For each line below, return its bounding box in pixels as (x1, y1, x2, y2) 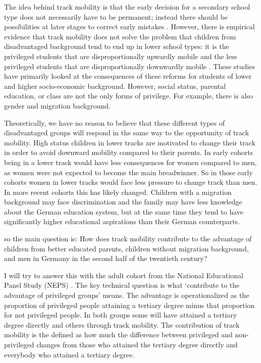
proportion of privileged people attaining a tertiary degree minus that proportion (4, 299, 255, 310)
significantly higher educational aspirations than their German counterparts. (4, 216, 240, 227)
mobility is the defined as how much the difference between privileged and (4, 329, 233, 340)
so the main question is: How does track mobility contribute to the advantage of (4, 233, 252, 244)
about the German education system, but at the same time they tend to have (4, 206, 243, 217)
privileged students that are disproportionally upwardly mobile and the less (4, 50, 237, 61)
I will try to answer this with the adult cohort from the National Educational (4, 270, 243, 280)
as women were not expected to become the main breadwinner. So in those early (4, 167, 253, 177)
